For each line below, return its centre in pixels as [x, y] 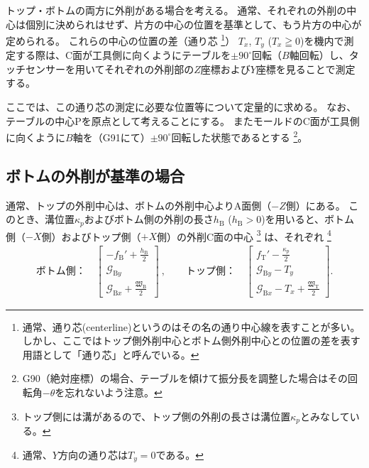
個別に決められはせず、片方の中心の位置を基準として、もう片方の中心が [193, 24]
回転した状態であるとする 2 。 [239, 136]
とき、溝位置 [45, 219]
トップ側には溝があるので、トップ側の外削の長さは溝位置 [156, 416]
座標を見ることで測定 [305, 69]
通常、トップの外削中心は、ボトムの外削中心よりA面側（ [139, 205]
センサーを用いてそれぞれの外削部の [110, 69]
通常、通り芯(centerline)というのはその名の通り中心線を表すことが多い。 [191, 326]
